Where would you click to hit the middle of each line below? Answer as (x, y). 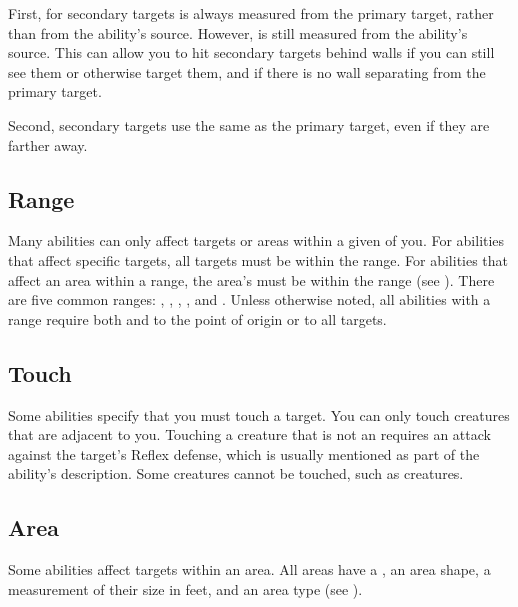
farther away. (48, 144)
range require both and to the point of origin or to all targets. (197, 318)
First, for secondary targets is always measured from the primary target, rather (251, 13)
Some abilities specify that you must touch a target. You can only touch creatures (259, 414)
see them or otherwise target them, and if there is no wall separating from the (247, 71)
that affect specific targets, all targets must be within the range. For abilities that (258, 259)
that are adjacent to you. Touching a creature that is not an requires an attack (249, 434)
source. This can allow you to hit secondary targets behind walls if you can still (251, 52)
